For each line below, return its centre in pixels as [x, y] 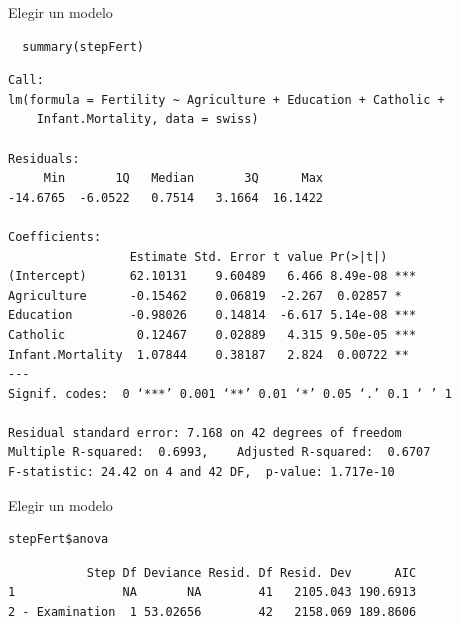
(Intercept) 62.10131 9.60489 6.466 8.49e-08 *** [212, 276]
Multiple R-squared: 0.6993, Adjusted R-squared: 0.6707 [219, 452]
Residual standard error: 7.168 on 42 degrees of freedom [205, 432]
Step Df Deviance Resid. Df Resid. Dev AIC [251, 572]
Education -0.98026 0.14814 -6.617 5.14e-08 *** [212, 315]
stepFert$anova [58, 539]
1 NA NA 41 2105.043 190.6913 [212, 592]
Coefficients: [55, 236]
